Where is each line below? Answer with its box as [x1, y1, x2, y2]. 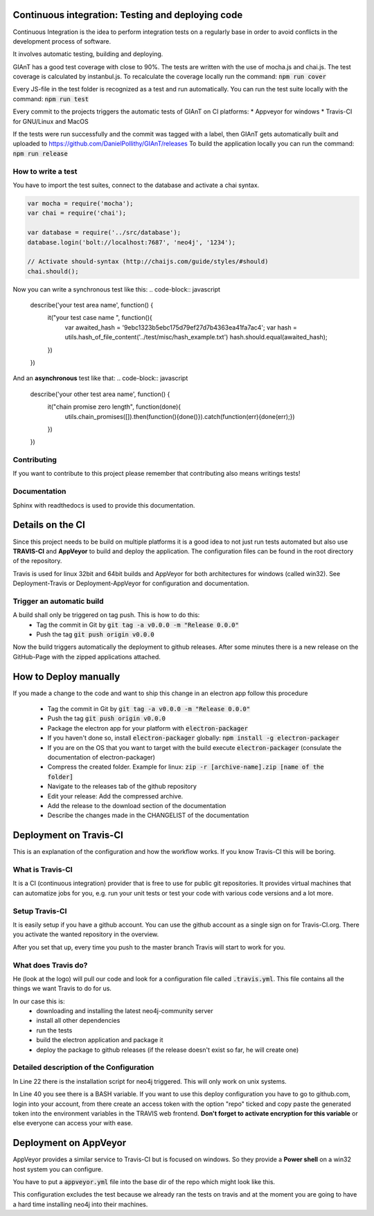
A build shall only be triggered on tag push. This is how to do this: [12, 611, 200, 619]
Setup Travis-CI [12, 906, 67, 915]
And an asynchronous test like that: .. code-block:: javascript [12, 374, 188, 382]
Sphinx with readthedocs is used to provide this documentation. [12, 501, 195, 509]
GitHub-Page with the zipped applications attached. [12, 652, 161, 661]
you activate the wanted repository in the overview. [12, 930, 159, 938]
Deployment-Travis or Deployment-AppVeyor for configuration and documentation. [12, 579, 249, 588]
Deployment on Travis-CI [12, 830, 124, 841]
